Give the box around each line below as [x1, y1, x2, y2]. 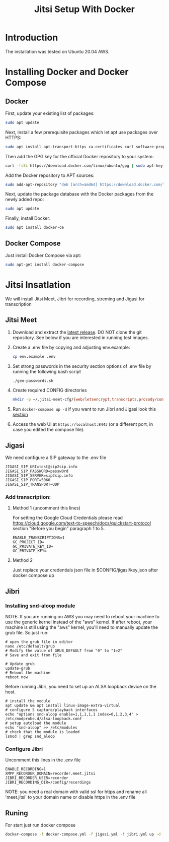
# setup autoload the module [5, 721, 66, 726]
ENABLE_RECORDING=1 [5, 767, 46, 772]
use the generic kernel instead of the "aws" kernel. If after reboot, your [5, 619, 152, 625]
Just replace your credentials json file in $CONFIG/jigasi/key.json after [12, 567, 158, 573]
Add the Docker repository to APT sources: [5, 172, 95, 178]
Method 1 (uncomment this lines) [12, 505, 80, 511]
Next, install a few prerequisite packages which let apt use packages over [5, 129, 158, 135]
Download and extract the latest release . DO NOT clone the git [12, 329, 142, 335]
